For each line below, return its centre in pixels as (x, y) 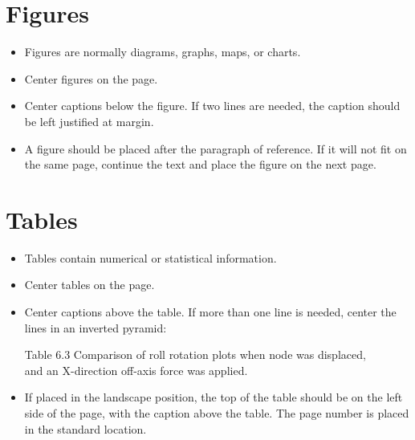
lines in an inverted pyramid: (96, 327)
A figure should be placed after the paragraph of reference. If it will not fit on (216, 148)
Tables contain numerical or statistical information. (151, 257)
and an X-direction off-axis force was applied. (136, 370)
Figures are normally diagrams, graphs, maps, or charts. (163, 52)
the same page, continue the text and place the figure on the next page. (200, 164)
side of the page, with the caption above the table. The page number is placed (217, 412)
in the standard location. (85, 428)
